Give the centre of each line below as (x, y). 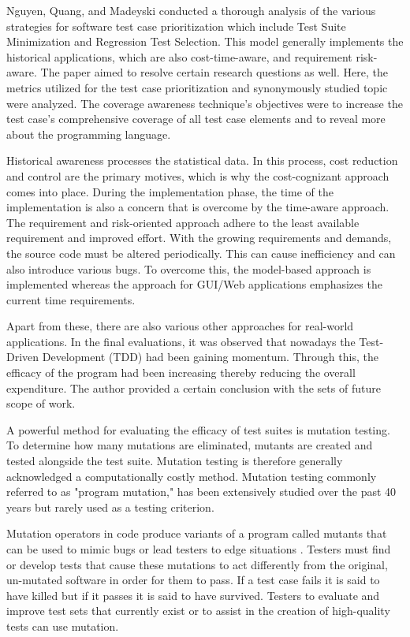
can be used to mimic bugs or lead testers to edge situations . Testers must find (199, 549)
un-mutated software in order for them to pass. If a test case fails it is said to (193, 580)
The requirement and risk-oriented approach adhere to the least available (183, 222)
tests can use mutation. (63, 626)
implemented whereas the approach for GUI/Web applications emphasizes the (194, 284)
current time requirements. (71, 299)
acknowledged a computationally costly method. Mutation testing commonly (192, 476)
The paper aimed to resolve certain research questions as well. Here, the (214, 72)
